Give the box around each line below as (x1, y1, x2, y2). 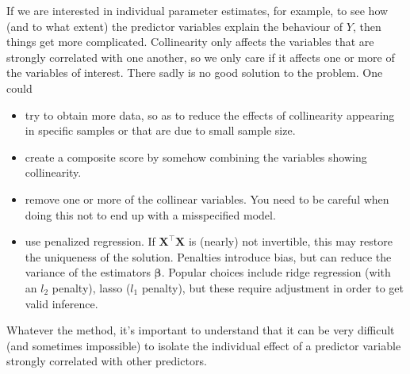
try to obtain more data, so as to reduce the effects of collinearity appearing (25, 106, 395, 123)
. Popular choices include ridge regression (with (161, 264, 391, 280)
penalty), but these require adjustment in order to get (141, 279, 404, 296)
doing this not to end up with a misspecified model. (25, 206, 276, 223)
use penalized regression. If (25, 233, 155, 250)
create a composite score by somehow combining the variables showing (25, 148, 367, 165)
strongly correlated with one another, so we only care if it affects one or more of (6, 48, 395, 65)
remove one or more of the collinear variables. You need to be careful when (25, 190, 389, 207)
